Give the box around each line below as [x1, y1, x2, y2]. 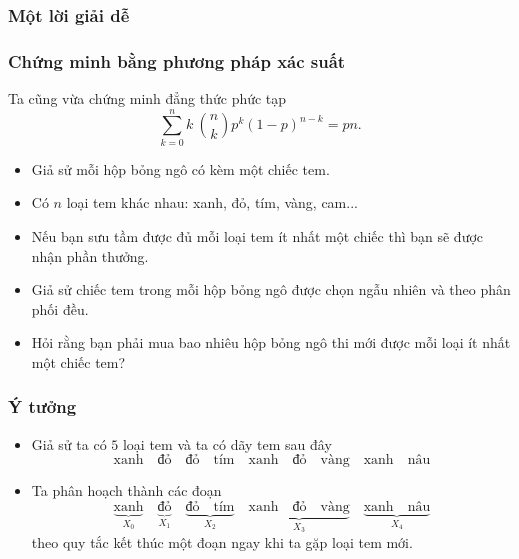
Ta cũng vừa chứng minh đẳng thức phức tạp [8, 88, 287, 109]
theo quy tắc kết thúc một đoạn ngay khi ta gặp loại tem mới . [31, 531, 413, 552]
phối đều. [31, 298, 89, 319]
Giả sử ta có [31, 433, 107, 454]
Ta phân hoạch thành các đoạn [31, 480, 222, 501]
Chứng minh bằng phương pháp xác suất [8, 48, 346, 73]
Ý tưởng [8, 394, 77, 419]
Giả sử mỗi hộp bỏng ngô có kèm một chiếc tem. [31, 158, 330, 179]
